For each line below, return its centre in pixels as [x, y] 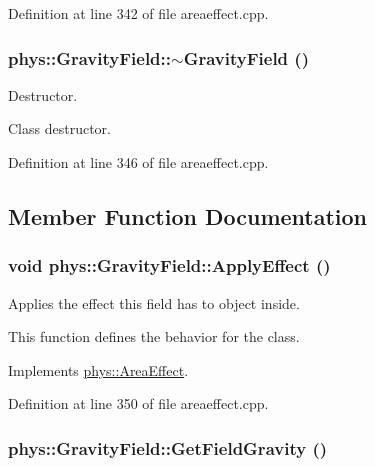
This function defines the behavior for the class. [154, 336]
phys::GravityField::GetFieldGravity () [168, 447]
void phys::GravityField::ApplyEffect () [169, 265]
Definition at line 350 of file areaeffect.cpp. [138, 403]
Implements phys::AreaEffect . [98, 369]
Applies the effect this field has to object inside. [154, 302]
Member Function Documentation [188, 215]
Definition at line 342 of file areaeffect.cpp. [138, 13]
